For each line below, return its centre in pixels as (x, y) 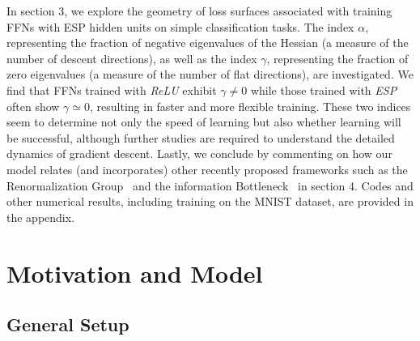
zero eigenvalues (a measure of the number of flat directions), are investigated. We (210, 74)
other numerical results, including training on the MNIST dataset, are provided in (210, 201)
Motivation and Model (135, 273)
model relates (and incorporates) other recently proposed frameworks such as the (207, 169)
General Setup (68, 324)
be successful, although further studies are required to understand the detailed (201, 137)
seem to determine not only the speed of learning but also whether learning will (204, 122)
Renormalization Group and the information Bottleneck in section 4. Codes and (210, 185)
